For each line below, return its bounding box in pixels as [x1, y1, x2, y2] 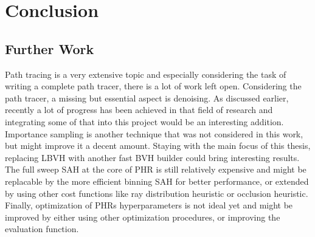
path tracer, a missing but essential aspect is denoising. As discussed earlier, [5, 91, 289, 104]
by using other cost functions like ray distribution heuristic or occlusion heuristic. [5, 187, 308, 199]
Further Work [5, 39, 94, 58]
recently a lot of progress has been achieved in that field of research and [5, 103, 273, 116]
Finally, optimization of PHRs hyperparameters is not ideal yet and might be [5, 199, 293, 211]
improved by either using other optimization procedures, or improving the [5, 210, 280, 223]
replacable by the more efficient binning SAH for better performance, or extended [5, 174, 309, 187]
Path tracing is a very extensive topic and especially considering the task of [5, 67, 286, 80]
